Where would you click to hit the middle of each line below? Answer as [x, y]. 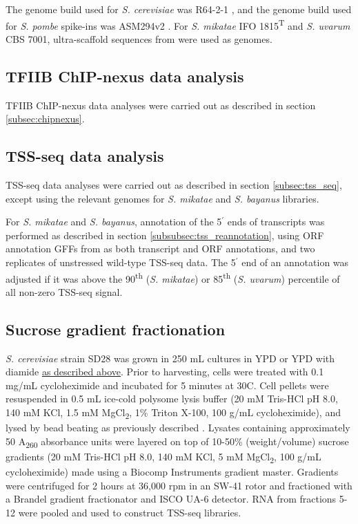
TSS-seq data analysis [85, 156]
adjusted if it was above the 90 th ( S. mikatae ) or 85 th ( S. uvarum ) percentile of [173, 277]
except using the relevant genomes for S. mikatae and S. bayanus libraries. [162, 198]
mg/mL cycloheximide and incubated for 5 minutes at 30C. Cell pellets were [167, 385]
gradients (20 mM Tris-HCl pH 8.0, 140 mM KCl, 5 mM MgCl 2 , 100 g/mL [163, 457]
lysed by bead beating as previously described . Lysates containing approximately [178, 428]
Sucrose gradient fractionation [116, 329]
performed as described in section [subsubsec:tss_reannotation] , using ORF [165, 235]
